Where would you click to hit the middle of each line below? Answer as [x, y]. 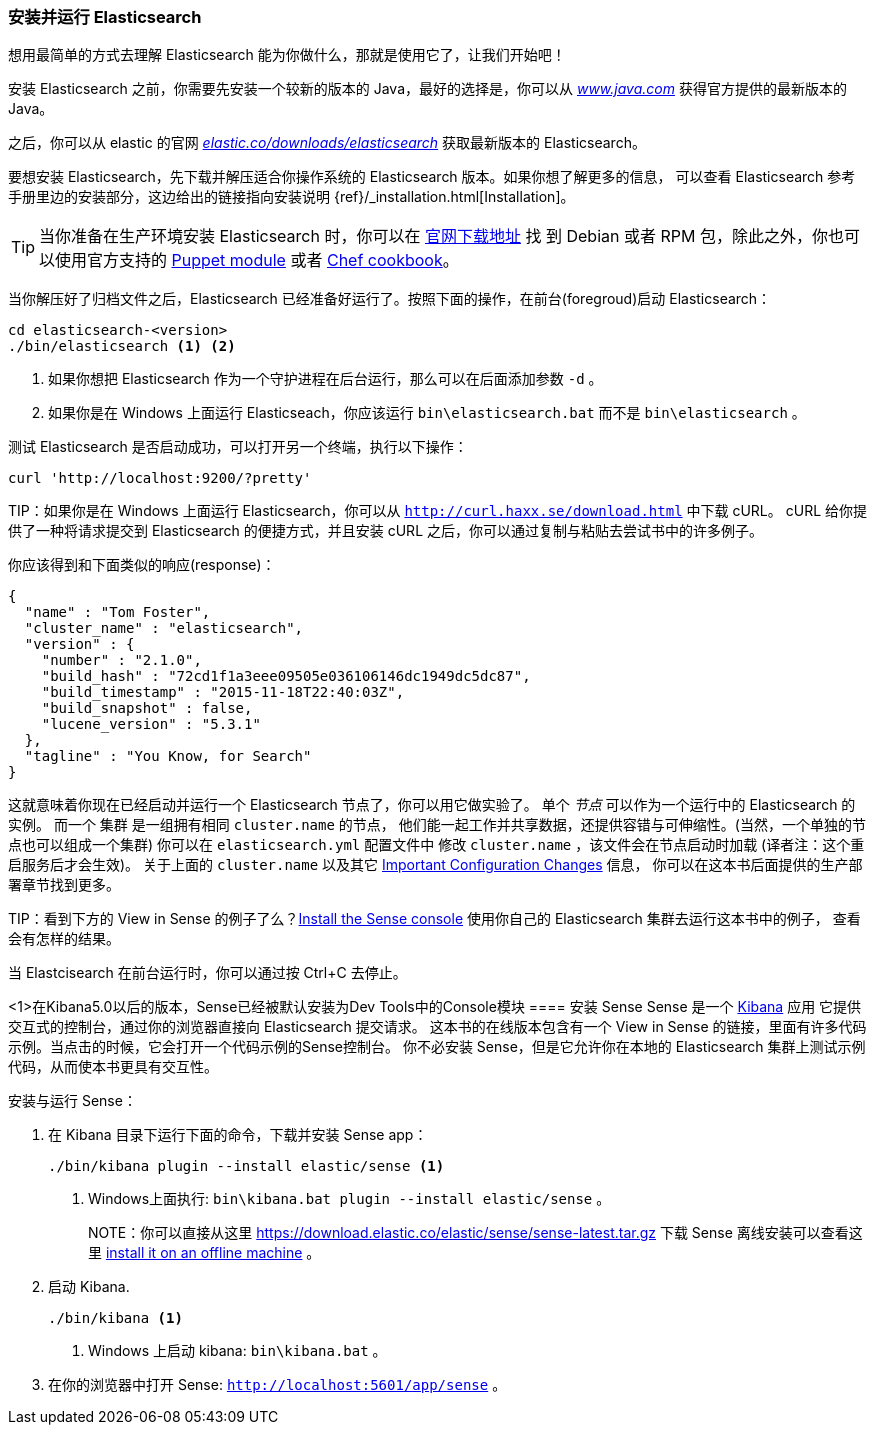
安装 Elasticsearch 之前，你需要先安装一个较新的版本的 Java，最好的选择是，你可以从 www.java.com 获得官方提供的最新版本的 [427, 89]
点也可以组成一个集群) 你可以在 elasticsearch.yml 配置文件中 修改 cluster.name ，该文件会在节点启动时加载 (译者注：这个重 [436, 845]
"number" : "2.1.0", [121, 660]
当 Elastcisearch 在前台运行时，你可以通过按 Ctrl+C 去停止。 [207, 973]
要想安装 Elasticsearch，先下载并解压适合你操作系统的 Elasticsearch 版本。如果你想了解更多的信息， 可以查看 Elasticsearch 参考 [432, 177]
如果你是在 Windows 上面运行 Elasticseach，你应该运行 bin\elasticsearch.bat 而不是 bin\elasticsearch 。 [427, 413]
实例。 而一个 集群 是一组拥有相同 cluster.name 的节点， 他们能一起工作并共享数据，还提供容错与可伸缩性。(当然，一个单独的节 [437, 825]
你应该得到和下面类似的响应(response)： [142, 565]
